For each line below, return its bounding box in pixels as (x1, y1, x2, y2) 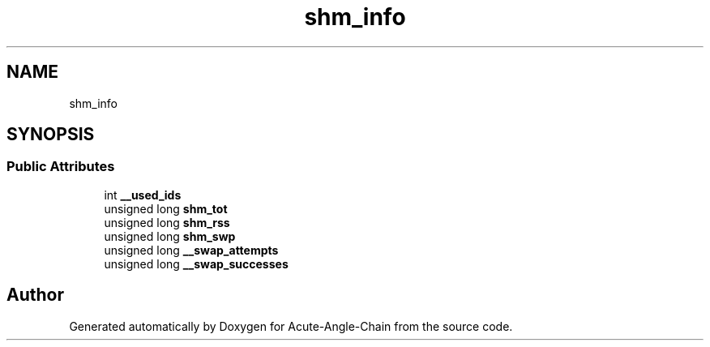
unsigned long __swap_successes (104, 256, 289, 271)
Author (6, 285, 64, 306)
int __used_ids (104, 187, 182, 202)
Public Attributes (6, 158, 115, 175)
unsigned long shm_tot (104, 201, 228, 216)
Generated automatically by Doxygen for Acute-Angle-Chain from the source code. (69, 319, 513, 333)
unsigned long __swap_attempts (104, 242, 279, 257)
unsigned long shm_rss (104, 215, 230, 229)
